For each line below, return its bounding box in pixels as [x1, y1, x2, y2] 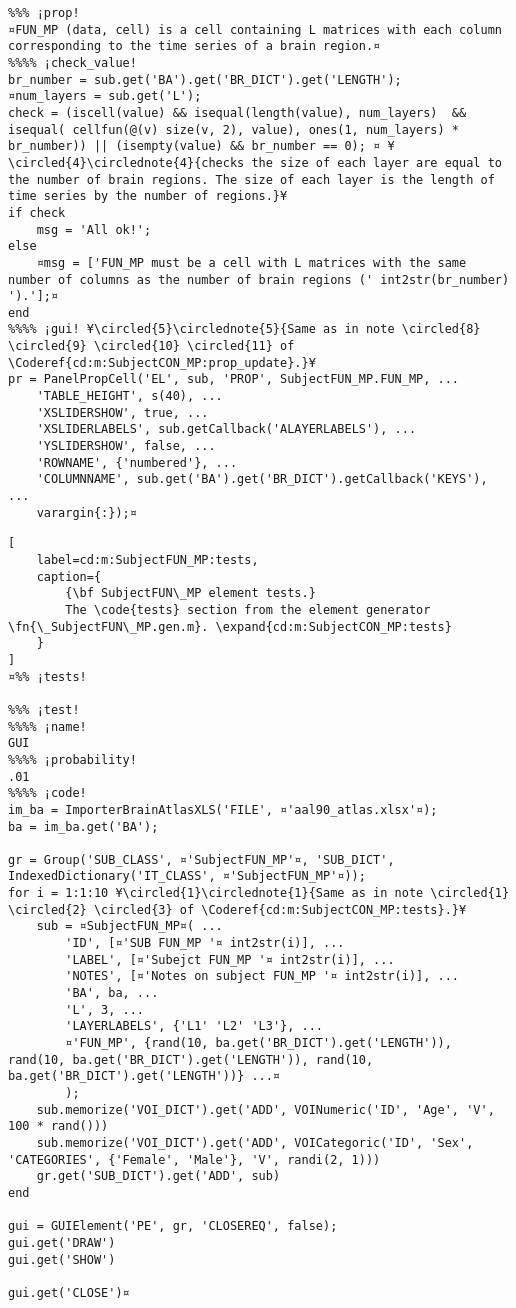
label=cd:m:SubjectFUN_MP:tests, [36, 553, 259, 567]
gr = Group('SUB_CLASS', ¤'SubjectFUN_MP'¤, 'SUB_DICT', [8, 852, 395, 867]
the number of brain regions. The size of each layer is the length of [8, 172, 495, 187]
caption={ [36, 569, 102, 584]
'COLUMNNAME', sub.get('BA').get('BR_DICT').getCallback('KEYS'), [36, 472, 488, 487]
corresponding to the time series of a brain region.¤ [8, 39, 381, 54]
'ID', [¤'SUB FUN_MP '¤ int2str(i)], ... [65, 936, 345, 951]
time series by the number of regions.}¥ [8, 189, 288, 204]
